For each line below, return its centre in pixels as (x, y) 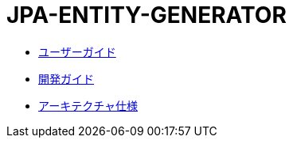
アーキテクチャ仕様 (88, 105)
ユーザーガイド (77, 51)
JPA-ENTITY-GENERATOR (146, 15)
